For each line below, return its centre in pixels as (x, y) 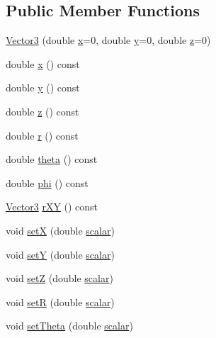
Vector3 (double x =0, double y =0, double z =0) (108, 40)
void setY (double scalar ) (60, 254)
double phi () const (47, 182)
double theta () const (52, 159)
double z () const (42, 111)
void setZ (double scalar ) (59, 278)
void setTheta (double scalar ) (69, 326)
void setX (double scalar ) (60, 230)
